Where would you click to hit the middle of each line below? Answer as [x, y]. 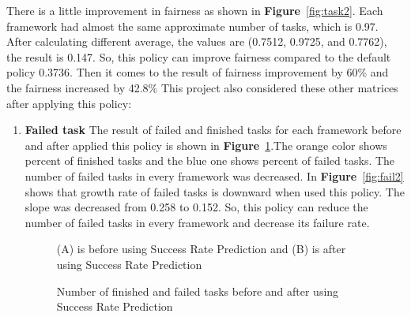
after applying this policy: [69, 103]
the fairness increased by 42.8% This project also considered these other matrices [202, 87]
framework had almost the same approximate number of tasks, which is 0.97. [192, 26]
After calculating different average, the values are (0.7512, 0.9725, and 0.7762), [197, 41]
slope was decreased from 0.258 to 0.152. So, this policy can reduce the [196, 207]
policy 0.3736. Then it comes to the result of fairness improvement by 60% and [198, 72]
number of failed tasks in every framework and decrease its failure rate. [197, 222]
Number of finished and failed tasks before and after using [198, 291]
